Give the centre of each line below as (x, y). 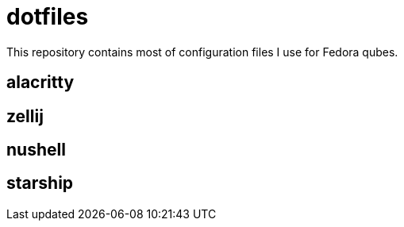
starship (40, 183)
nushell (36, 150)
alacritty (40, 83)
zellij (25, 116)
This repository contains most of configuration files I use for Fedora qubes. (202, 52)
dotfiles (48, 17)
